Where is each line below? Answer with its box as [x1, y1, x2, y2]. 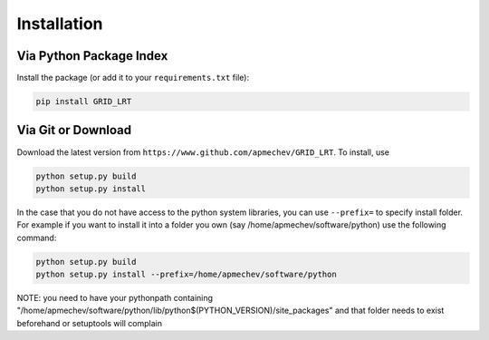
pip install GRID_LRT [35, 96, 132, 107]
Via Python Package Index [16, 48, 168, 63]
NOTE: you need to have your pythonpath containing [16, 293, 213, 304]
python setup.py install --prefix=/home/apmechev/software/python [35, 269, 337, 280]
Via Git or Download [16, 122, 131, 138]
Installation [16, 14, 103, 34]
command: [16, 232, 57, 243]
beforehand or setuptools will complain [16, 317, 163, 328]
